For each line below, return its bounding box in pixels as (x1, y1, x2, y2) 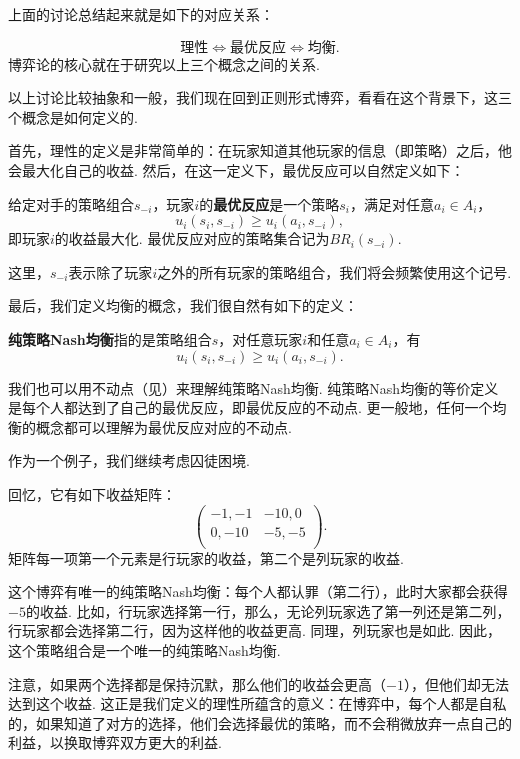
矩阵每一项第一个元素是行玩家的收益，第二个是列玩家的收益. (8, 547, 404, 568)
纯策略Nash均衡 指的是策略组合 (8, 328, 212, 349)
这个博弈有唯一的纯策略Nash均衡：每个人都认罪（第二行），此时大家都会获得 (8, 581, 508, 602)
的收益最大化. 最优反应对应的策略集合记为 (54, 228, 330, 249)
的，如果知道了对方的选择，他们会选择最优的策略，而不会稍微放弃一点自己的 (8, 712, 512, 733)
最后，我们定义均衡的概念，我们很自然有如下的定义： (8, 295, 358, 316)
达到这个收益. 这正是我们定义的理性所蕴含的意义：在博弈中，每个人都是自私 (8, 693, 507, 714)
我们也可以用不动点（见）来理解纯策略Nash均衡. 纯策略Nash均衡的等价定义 (8, 377, 499, 398)
